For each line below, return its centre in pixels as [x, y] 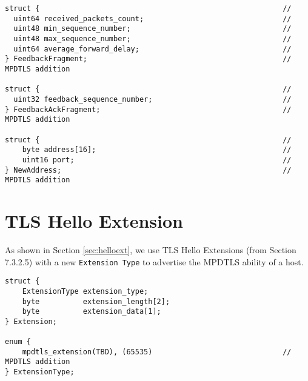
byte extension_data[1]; [92, 312]
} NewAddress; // [148, 170]
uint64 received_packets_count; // [152, 18]
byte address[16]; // [157, 150]
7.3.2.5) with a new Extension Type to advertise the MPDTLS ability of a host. [154, 261]
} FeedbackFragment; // [148, 59]
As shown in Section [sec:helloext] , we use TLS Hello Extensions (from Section [151, 249]
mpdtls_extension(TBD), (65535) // [157, 352]
